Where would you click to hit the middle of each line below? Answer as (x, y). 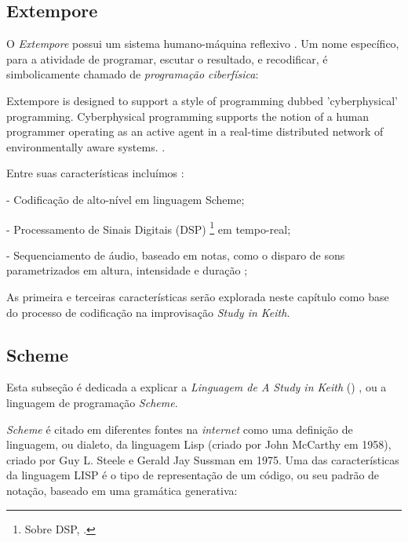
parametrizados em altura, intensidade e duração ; (127, 270)
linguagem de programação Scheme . (92, 402)
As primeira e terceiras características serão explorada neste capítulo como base (198, 296)
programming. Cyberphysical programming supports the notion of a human (188, 116)
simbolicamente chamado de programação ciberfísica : (133, 74)
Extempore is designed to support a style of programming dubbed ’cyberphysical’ (202, 100)
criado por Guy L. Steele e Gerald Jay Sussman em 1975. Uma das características (203, 459)
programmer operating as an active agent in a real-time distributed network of (195, 131)
